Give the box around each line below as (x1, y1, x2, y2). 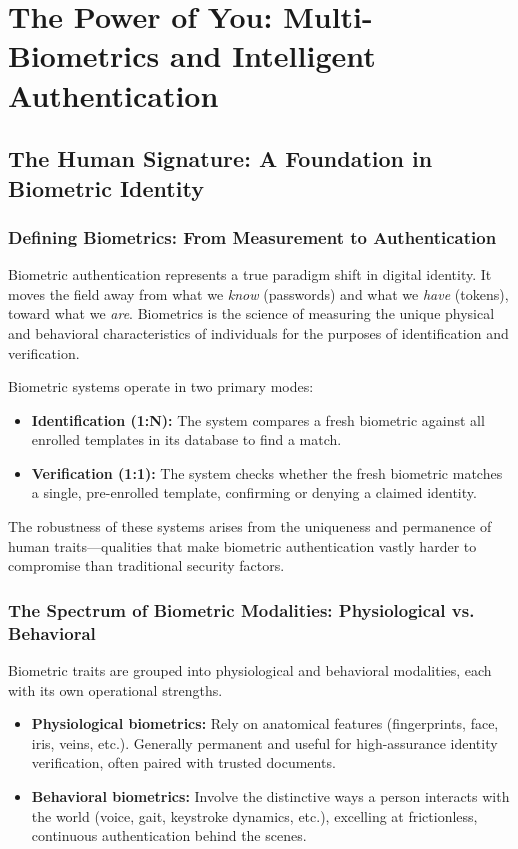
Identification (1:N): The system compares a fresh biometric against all (31, 409, 485, 430)
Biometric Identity (8, 172, 204, 203)
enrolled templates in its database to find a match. (31, 429, 342, 450)
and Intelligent (169, 35, 376, 76)
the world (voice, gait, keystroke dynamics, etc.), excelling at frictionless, (31, 805, 478, 826)
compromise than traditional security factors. (8, 555, 285, 576)
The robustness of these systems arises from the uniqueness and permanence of (8, 516, 492, 537)
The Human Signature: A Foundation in (8, 143, 433, 174)
